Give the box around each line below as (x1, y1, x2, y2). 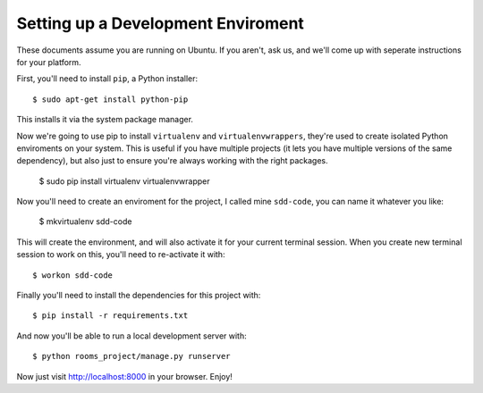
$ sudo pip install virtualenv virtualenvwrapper (38, 175, 210, 187)
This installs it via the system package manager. (16, 114, 194, 125)
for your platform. (16, 56, 81, 67)
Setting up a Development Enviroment (16, 13, 304, 33)
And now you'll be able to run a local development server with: (16, 330, 248, 341)
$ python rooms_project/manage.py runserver (32, 351, 232, 362)
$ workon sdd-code (32, 270, 114, 280)
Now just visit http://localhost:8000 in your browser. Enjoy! (16, 371, 233, 381)
